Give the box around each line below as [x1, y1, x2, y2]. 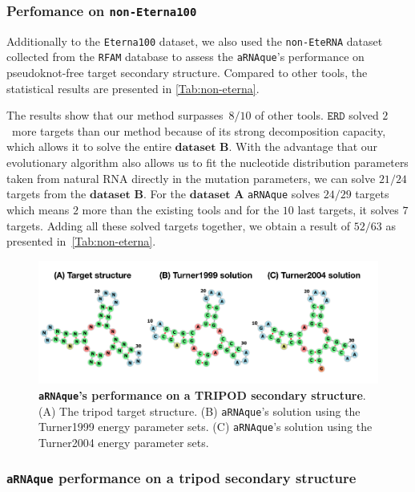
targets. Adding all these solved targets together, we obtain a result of [6, 217, 351, 234]
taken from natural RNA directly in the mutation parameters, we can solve [6, 169, 376, 186]
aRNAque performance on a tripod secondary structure [6, 468, 357, 488]
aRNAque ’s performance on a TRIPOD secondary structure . [38, 386, 366, 403]
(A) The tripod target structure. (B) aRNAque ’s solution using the [38, 402, 361, 419]
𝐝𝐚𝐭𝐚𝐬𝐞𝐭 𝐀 [189, 189, 244, 201]
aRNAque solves [248, 185, 320, 202]
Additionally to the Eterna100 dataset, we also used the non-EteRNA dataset [6, 32, 383, 49]
